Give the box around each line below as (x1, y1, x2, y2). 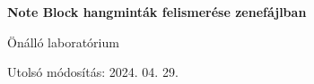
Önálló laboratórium (7, 32, 119, 51)
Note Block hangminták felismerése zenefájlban (7, 3, 307, 21)
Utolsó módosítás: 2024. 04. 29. (7, 63, 179, 81)
